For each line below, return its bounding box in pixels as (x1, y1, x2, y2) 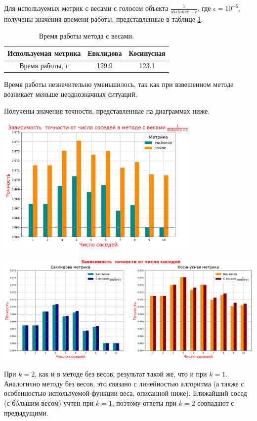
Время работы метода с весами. (39, 30, 134, 41)
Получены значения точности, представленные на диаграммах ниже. (4, 105, 210, 116)
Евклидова (87, 47, 122, 58)
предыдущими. (4, 407, 48, 418)
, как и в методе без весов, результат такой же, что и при (35, 369, 207, 379)
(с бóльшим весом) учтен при (4, 397, 94, 408)
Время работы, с (19, 60, 69, 71)
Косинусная (128, 47, 166, 58)
